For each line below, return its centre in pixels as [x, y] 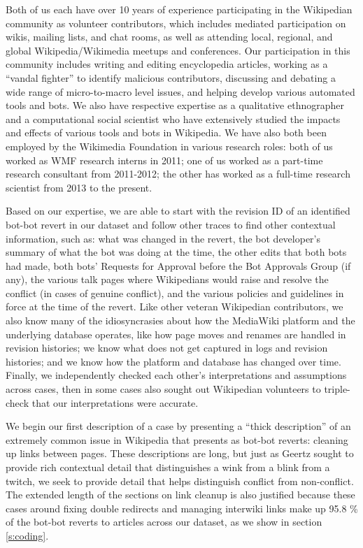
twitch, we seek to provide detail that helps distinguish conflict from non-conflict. [180, 481]
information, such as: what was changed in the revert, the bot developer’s [163, 238]
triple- [337, 389]
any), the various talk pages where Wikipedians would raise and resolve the [167, 279]
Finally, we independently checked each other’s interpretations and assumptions [176, 375]
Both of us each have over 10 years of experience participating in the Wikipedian [179, 9]
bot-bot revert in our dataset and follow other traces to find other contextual [171, 224]
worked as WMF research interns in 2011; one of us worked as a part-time [164, 160]
